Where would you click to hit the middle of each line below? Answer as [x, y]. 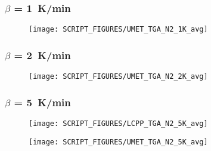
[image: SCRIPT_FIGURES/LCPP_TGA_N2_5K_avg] [118, 123]
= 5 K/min [42, 102]
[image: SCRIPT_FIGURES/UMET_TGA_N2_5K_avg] [118, 142]
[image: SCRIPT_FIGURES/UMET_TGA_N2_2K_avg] [118, 77]
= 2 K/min [42, 55]
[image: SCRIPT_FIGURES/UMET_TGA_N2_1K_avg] [118, 30]
